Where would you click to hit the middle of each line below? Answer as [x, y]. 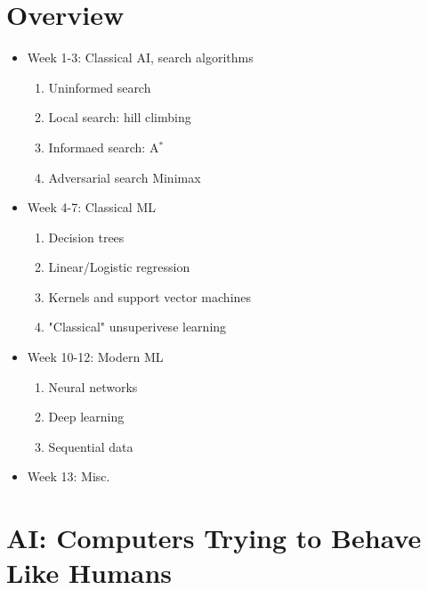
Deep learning [86, 417]
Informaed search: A [104, 147]
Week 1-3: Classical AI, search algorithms [140, 57]
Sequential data [91, 446]
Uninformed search [100, 87]
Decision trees [86, 237]
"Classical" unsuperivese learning [137, 327]
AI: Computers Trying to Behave [214, 538]
